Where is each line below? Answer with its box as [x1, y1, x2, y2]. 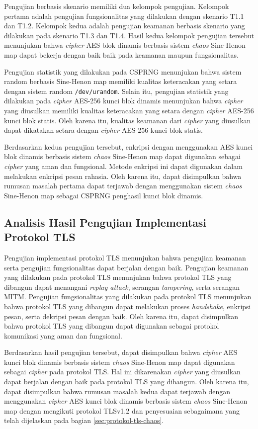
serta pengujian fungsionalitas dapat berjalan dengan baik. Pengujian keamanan [4, 262, 249, 272]
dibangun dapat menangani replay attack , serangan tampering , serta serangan [4, 281, 240, 292]
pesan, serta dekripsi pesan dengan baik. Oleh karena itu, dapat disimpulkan [4, 311, 239, 321]
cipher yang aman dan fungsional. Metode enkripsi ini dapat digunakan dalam [4, 161, 243, 171]
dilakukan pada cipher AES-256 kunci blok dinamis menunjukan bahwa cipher [4, 95, 243, 106]
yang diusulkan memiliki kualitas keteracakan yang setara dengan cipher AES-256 [4, 105, 254, 115]
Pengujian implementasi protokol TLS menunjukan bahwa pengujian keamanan [4, 252, 246, 262]
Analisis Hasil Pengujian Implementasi [4, 214, 207, 230]
